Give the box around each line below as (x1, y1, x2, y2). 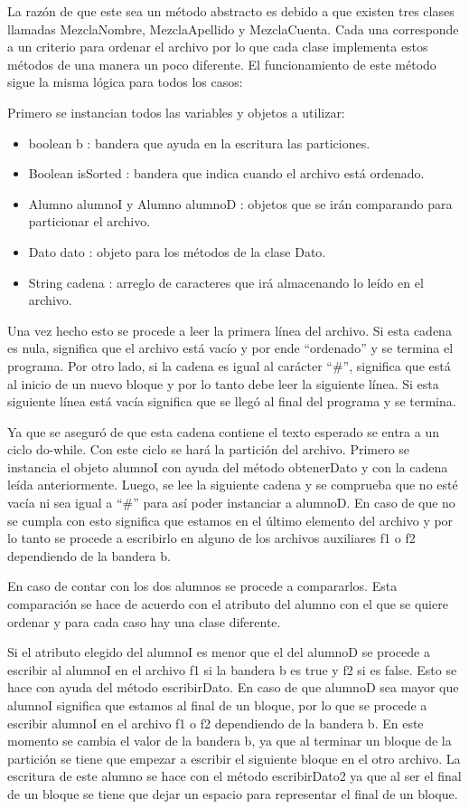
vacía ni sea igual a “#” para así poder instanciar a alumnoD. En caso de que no (7, 493, 455, 512)
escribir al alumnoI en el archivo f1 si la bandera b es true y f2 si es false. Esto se (7, 660, 457, 679)
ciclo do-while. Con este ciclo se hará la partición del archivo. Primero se (7, 440, 410, 459)
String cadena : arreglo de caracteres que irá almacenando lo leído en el (28, 272, 424, 291)
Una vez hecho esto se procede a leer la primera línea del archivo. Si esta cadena (7, 320, 452, 339)
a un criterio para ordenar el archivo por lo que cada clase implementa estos (7, 37, 428, 56)
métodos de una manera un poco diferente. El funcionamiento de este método (7, 54, 436, 73)
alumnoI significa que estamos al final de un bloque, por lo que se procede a (7, 696, 427, 714)
